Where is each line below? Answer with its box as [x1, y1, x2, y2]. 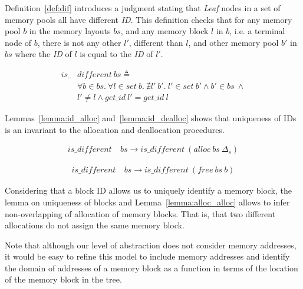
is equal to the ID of [80, 48, 153, 60]
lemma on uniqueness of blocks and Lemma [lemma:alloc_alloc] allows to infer [5, 195, 290, 208]
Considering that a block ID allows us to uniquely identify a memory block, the [5, 184, 292, 197]
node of [5, 36, 32, 48]
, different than [129, 36, 183, 48]
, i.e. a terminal [229, 25, 285, 37]
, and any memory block [120, 25, 209, 37]
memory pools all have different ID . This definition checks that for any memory [5, 13, 292, 25]
